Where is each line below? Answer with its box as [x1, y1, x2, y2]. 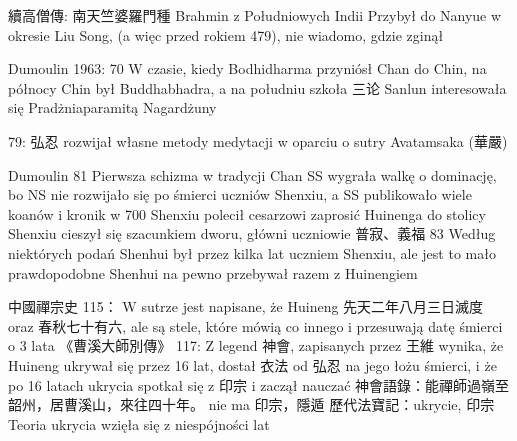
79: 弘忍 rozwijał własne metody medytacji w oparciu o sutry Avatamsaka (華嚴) [8, 130, 508, 151]
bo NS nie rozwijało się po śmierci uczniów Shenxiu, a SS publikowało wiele [8, 184, 472, 205]
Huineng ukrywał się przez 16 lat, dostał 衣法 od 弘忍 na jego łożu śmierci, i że [8, 354, 497, 375]
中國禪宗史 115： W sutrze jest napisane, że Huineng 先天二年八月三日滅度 [8, 296, 484, 317]
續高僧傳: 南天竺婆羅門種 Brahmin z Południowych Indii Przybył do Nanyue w [8, 5, 502, 25]
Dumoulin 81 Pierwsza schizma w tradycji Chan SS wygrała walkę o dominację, [8, 164, 497, 185]
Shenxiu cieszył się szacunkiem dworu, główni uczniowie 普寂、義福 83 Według [8, 223, 496, 244]
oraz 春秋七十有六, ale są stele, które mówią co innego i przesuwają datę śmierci [8, 315, 503, 336]
